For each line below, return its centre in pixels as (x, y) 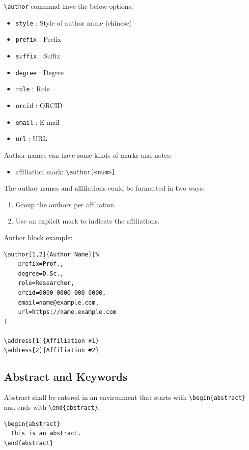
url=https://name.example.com (67, 312)
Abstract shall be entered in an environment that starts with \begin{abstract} (125, 397)
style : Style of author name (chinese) (74, 22)
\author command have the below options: (69, 6)
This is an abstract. (46, 434)
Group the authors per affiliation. (66, 204)
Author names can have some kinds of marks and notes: (88, 155)
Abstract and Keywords (66, 377)
